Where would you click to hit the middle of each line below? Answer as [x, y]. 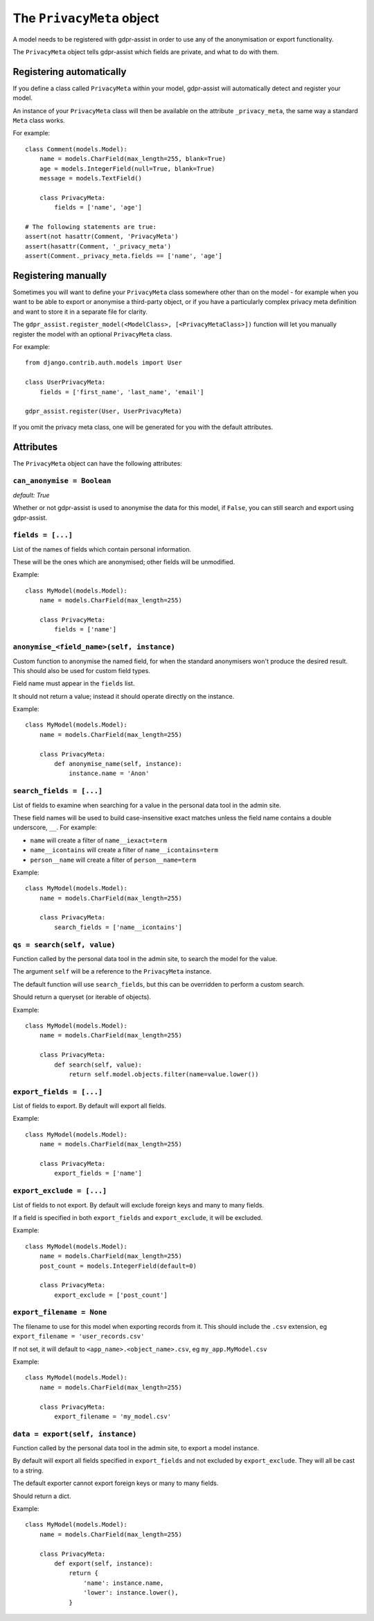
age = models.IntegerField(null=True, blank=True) [127, 169]
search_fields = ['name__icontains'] [118, 927]
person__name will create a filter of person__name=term [113, 860]
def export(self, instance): [104, 1563]
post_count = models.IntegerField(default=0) [118, 1266]
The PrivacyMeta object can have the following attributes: [98, 463]
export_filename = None [60, 1313]
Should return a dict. [42, 1496]
